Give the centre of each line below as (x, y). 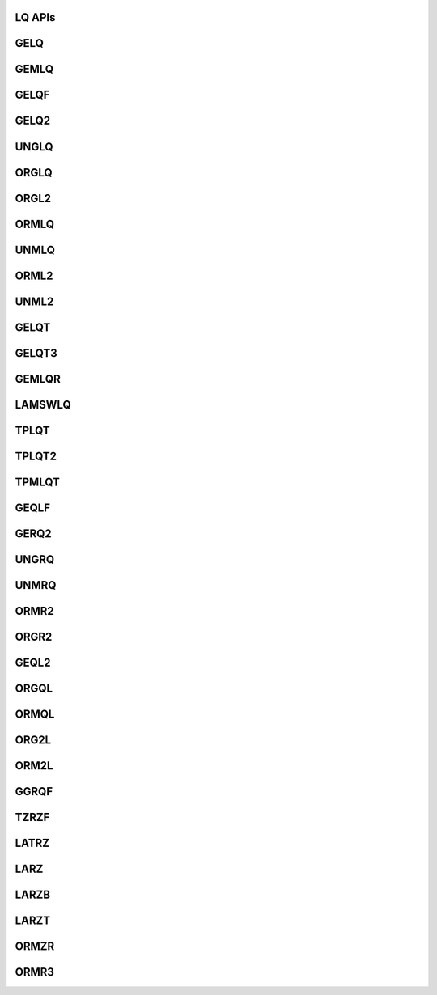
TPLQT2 (36, 456)
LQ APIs (35, 17)
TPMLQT (38, 482)
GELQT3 (36, 353)
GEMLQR (38, 379)
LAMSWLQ (43, 404)
